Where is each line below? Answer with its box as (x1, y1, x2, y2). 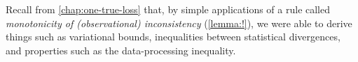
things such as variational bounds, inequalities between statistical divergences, (6, 29, 340, 44)
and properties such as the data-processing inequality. (6, 42, 236, 57)
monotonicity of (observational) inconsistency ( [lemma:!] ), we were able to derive (6, 15, 352, 30)
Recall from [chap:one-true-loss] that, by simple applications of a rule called (6, 2, 331, 16)
